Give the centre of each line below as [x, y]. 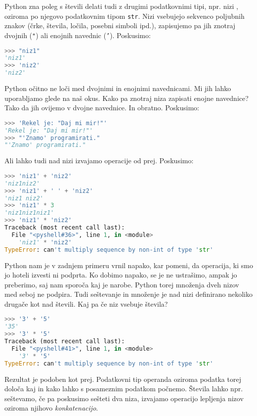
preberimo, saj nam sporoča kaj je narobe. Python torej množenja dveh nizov [122, 284]
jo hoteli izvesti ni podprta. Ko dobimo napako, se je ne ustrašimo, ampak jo [121, 275]
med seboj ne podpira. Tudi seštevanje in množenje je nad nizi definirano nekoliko [129, 294]
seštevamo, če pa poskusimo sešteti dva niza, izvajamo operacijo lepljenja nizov [124, 398]
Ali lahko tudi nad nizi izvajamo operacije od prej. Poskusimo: [99, 161]
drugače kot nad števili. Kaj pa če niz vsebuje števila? [86, 303]
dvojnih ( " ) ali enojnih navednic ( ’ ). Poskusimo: [78, 35]
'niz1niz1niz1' [29, 213]
